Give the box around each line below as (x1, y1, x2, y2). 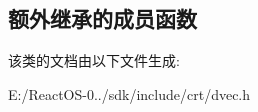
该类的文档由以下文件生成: (8, 50, 180, 71)
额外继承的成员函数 (8, 3, 197, 34)
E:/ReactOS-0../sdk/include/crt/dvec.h (8, 83, 251, 104)
